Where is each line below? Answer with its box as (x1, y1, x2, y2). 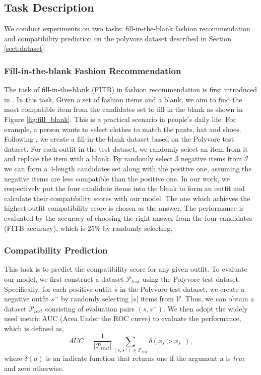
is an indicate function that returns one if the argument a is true (46, 353, 245, 363)
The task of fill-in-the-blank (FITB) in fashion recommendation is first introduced (4, 84, 257, 95)
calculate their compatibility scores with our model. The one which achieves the (4, 193, 250, 203)
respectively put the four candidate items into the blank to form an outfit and (4, 183, 245, 194)
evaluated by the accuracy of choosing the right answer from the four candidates (4, 212, 252, 223)
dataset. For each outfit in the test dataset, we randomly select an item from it (4, 143, 248, 154)
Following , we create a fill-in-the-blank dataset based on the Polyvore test (4, 134, 234, 144)
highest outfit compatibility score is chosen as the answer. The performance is (4, 203, 244, 213)
